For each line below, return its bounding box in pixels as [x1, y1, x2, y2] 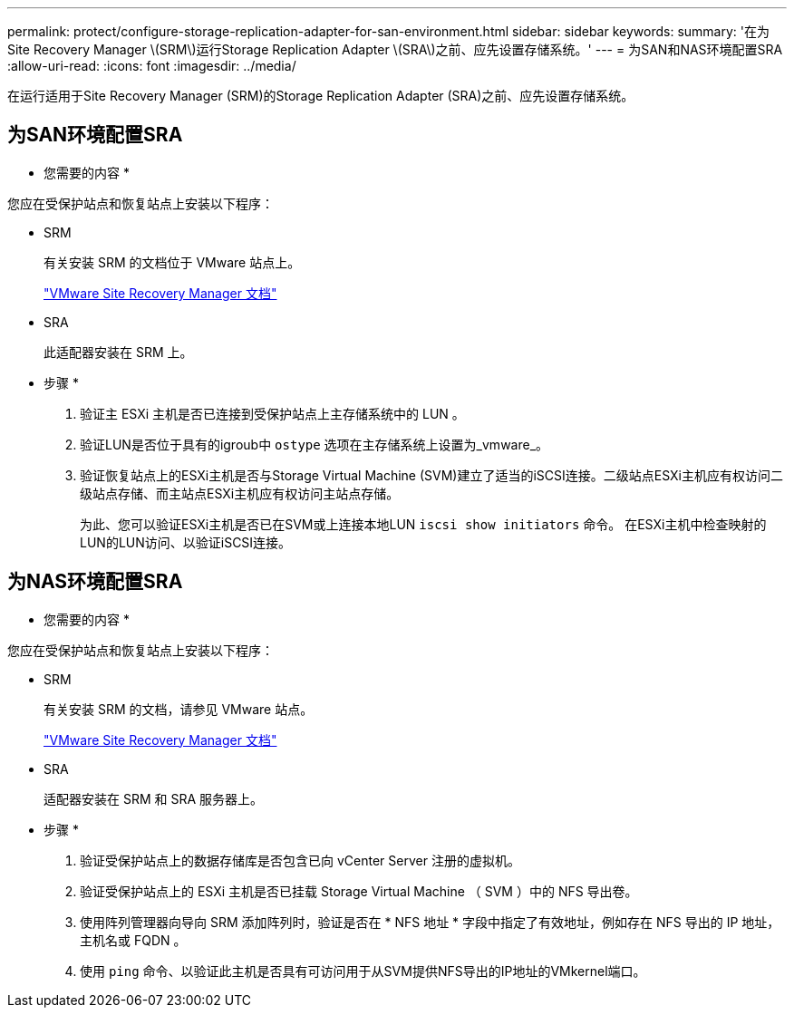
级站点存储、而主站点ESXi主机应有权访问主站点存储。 [80, 485, 400, 501]
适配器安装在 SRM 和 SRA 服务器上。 [44, 790, 264, 807]
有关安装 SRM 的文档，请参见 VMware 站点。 [44, 701, 314, 717]
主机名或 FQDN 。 [80, 932, 187, 948]
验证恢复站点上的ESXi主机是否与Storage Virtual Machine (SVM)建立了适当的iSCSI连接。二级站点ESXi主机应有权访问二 [80, 467, 784, 483]
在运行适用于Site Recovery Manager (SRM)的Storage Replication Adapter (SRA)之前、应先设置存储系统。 [7, 88, 634, 103]
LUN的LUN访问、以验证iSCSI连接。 [80, 534, 292, 550]
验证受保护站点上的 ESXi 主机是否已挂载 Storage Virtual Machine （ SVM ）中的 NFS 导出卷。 [80, 883, 638, 899]
